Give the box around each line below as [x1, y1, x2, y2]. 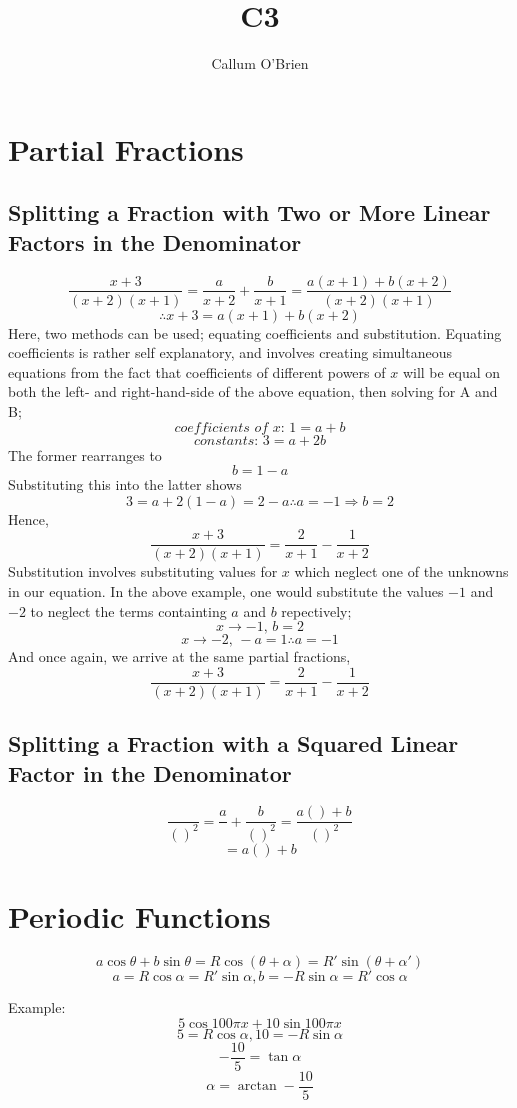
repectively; [281, 600, 352, 621]
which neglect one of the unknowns [294, 561, 509, 582]
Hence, [8, 508, 49, 529]
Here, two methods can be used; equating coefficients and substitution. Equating [8, 322, 502, 343]
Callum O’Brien [211, 53, 309, 74]
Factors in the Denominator [8, 226, 302, 257]
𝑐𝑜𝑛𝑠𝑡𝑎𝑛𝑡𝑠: [193, 433, 259, 448]
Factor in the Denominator [8, 757, 292, 788]
